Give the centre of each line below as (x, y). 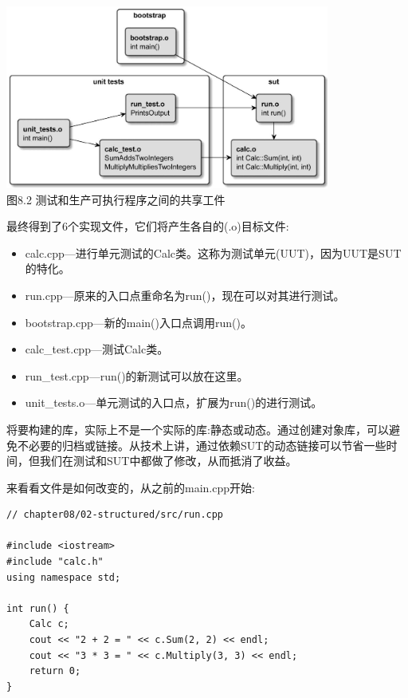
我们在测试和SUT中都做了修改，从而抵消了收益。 (168, 461)
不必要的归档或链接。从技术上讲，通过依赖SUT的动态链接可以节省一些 (202, 445)
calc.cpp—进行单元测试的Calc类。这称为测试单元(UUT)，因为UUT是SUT (213, 252)
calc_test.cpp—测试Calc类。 (97, 349)
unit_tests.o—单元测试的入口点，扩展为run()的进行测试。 (174, 402)
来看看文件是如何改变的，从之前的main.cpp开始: (131, 487)
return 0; (55, 671)
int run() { (38, 608)
